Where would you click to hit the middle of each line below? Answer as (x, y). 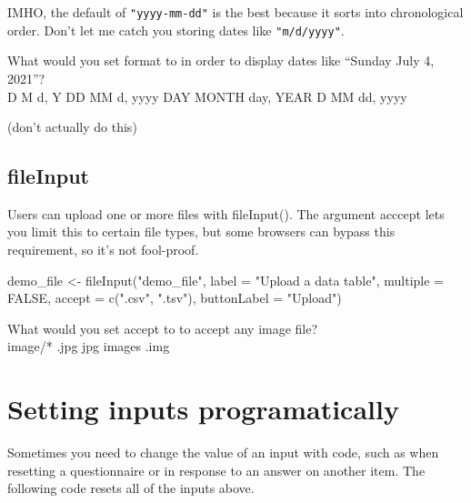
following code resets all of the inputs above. (131, 488)
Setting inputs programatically (203, 409)
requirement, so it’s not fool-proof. (103, 250)
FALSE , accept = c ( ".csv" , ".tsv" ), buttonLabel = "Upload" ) (175, 298)
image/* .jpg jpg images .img (89, 346)
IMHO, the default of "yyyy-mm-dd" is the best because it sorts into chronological (235, 12)
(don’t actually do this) (72, 127)
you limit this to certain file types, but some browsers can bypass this (201, 231)
